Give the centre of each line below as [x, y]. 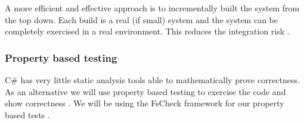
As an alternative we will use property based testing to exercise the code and [145, 91]
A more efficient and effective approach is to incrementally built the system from [152, 8]
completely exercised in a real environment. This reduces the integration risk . [147, 31]
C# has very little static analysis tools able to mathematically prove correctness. [152, 80]
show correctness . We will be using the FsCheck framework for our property [145, 103]
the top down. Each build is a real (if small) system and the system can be [141, 19]
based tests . [27, 114]
